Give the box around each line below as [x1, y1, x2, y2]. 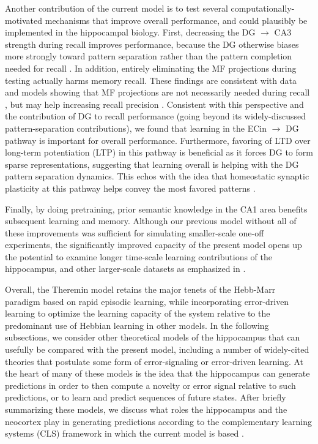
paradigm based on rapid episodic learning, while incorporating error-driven [5, 295, 289, 307]
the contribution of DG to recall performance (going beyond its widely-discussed [5, 110, 306, 122]
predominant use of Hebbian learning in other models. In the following [5, 318, 269, 331]
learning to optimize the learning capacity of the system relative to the [5, 307, 270, 320]
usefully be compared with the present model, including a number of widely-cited [5, 343, 309, 356]
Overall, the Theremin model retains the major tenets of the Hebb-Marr [5, 283, 276, 296]
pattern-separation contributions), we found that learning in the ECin [5, 121, 267, 134]
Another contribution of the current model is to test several [5, 2, 228, 14]
